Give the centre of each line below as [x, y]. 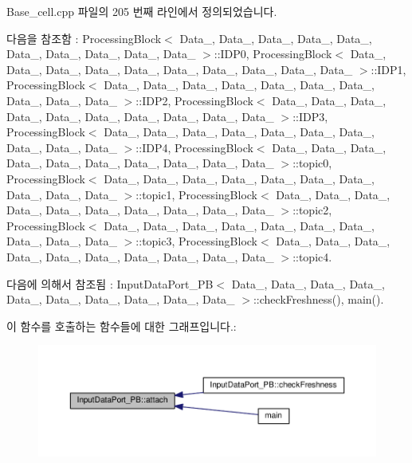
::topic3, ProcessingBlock [197, 241]
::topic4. [312, 256]
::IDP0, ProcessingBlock [273, 54]
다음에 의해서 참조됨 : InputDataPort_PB [110, 283]
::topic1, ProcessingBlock [197, 194]
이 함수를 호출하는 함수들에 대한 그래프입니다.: [122, 326]
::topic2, [312, 210]
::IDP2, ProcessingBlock [194, 100]
